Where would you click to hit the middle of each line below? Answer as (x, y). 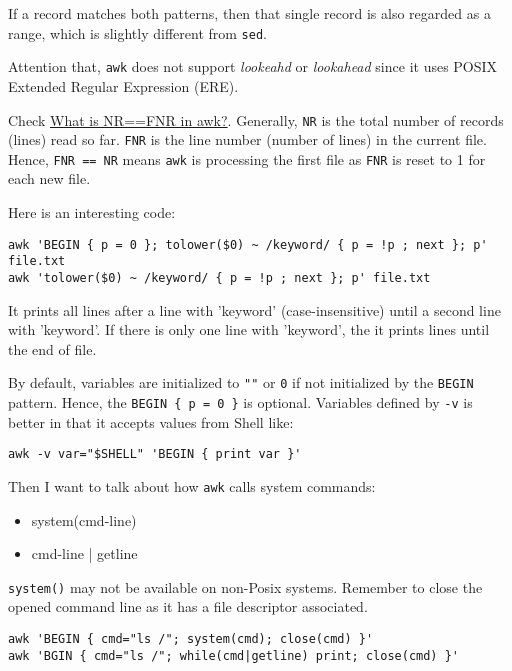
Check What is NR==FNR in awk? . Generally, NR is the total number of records (256, 119)
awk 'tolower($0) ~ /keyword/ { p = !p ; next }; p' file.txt (219, 277)
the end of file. (52, 348)
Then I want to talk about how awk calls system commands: (192, 485)
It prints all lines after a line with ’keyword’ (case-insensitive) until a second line (254, 309)
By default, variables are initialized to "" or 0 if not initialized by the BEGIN (241, 382)
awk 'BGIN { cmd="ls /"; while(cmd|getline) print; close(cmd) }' (234, 655)
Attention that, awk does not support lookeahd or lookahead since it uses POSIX (253, 66)
